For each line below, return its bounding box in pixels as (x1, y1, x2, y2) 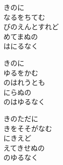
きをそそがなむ (3, 123, 52, 133)
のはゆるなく (3, 96, 45, 107)
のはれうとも (3, 77, 45, 87)
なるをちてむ (3, 11, 45, 22)
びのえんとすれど (3, 21, 59, 32)
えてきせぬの (3, 142, 45, 153)
